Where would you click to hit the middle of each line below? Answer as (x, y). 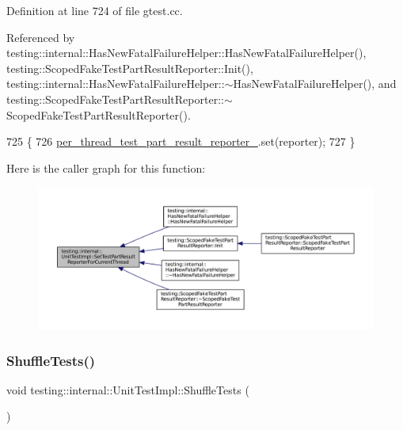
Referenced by (41, 37)
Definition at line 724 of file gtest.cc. (95, 10)
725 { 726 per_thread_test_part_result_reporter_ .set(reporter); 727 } (181, 141)
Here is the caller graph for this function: (106, 167)
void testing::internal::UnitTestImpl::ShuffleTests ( (128, 389)
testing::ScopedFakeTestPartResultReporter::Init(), (130, 68)
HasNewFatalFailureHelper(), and (315, 84)
